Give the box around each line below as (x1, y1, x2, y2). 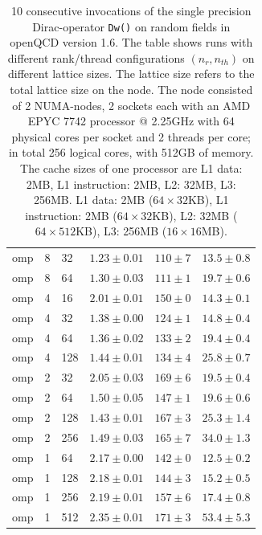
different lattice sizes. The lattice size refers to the (8, 65, 255, 82)
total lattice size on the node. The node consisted (10, 81, 253, 98)
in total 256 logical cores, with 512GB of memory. (8, 144, 254, 161)
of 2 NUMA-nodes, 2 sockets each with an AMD (12, 96, 251, 113)
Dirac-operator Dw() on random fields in (32, 18, 231, 35)
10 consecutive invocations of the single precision (10, 2, 252, 18)
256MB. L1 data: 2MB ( (33, 191, 154, 208)
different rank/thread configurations (7, 49, 185, 66)
